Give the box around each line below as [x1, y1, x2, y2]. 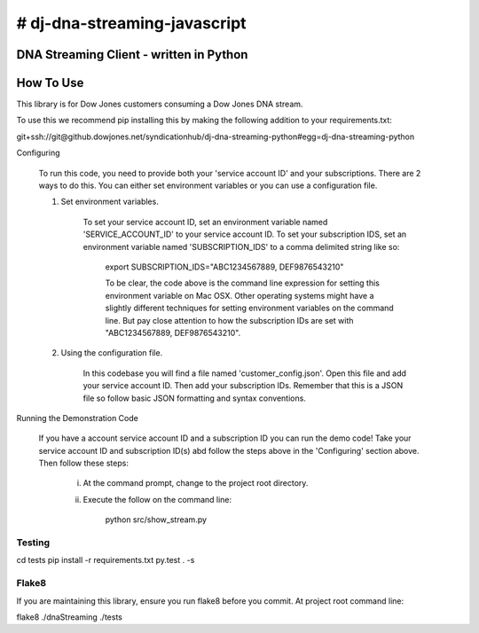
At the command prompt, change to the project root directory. [82, 478, 309, 488]
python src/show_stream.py [105, 514, 208, 525]
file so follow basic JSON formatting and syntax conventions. [82, 393, 306, 403]
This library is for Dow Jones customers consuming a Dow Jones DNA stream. [16, 98, 303, 110]
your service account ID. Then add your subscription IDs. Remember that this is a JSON [82, 380, 404, 391]
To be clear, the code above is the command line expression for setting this [105, 277, 381, 288]
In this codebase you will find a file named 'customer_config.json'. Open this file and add [82, 368, 407, 379]
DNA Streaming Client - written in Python [16, 47, 248, 62]
